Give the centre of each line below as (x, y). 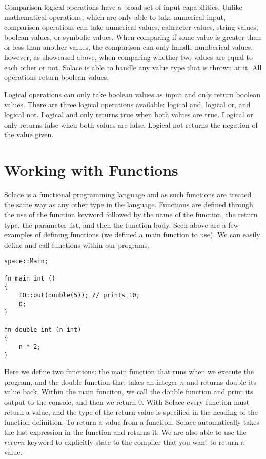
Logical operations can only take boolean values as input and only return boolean (132, 94)
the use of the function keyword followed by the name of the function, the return (131, 215)
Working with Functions (91, 169)
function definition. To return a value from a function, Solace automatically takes (132, 422)
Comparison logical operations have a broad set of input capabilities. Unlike (123, 7)
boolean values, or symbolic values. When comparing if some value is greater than (133, 37)
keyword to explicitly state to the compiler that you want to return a (136, 442)
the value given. (29, 135)
